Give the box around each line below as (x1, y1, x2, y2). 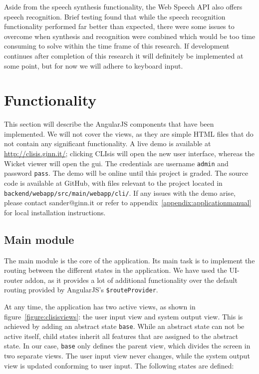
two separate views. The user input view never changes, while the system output (4, 350, 250, 361)
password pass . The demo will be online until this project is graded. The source (4, 168, 249, 178)
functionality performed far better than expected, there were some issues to (4, 21, 235, 32)
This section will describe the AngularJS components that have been (4, 119, 214, 129)
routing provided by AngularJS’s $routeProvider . (4, 284, 158, 295)
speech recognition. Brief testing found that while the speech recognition (4, 11, 226, 22)
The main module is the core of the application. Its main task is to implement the (4, 255, 255, 265)
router (4, 274, 23, 285)
